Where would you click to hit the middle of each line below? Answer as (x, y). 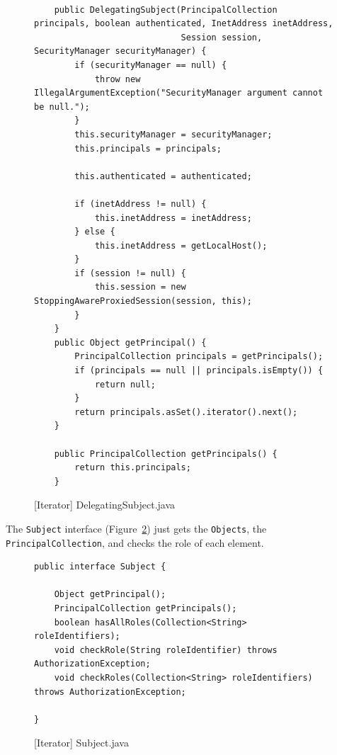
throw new (118, 79)
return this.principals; (133, 468)
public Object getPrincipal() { (130, 342)
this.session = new (140, 287)
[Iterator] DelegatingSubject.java (105, 505)
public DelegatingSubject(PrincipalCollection (166, 10)
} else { (95, 232)
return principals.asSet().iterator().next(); (186, 412)
